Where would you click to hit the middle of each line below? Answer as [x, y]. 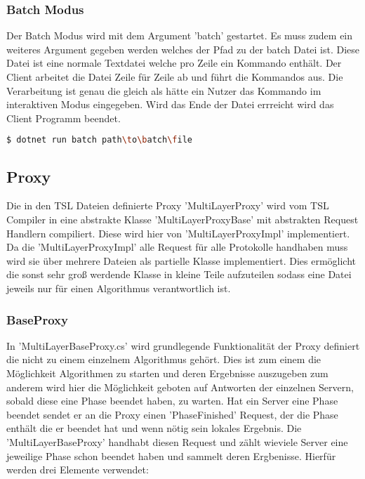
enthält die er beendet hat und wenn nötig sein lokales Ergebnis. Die [154, 428]
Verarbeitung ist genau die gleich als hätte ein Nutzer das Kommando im [164, 90]
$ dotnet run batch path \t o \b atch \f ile [99, 140]
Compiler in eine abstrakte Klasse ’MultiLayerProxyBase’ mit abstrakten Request [182, 219]
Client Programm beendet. [64, 118]
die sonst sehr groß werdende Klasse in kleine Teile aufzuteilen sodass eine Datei [179, 274]
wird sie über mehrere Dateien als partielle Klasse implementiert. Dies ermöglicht [181, 260]
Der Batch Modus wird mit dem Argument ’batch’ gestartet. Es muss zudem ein [180, 35]
